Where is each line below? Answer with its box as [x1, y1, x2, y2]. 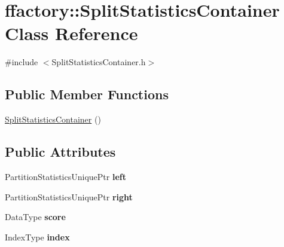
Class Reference [5, 21, 138, 45]
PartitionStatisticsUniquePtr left [5, 170, 126, 182]
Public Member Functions [5, 85, 169, 103]
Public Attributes [5, 142, 116, 161]
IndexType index [5, 230, 70, 243]
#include [5, 56, 38, 68]
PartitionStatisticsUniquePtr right [5, 190, 133, 203]
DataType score [5, 211, 66, 223]
